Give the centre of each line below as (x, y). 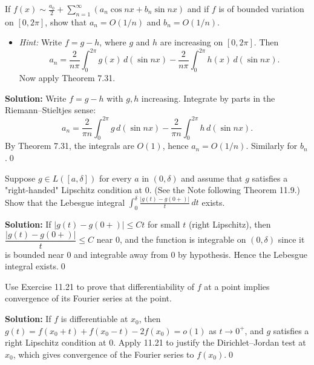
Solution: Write (36, 98)
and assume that (212, 178)
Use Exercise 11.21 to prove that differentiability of (100, 286)
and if (198, 8)
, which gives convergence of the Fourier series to (103, 354)
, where (113, 42)
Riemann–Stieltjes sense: (51, 110)
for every (115, 178)
